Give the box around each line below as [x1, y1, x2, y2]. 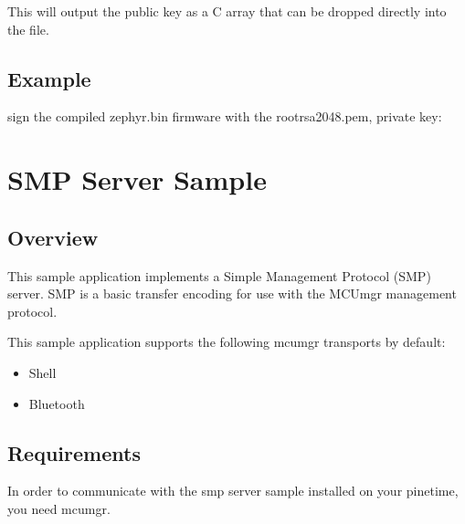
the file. [7, 19, 49, 38]
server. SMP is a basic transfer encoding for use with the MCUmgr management [7, 284, 457, 303]
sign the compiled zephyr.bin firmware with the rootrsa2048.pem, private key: [7, 107, 442, 126]
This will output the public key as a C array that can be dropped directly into [7, 2, 447, 20]
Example [7, 64, 91, 92]
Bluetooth [28, 393, 85, 413]
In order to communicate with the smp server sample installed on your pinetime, [7, 481, 459, 500]
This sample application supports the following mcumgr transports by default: [7, 332, 446, 351]
